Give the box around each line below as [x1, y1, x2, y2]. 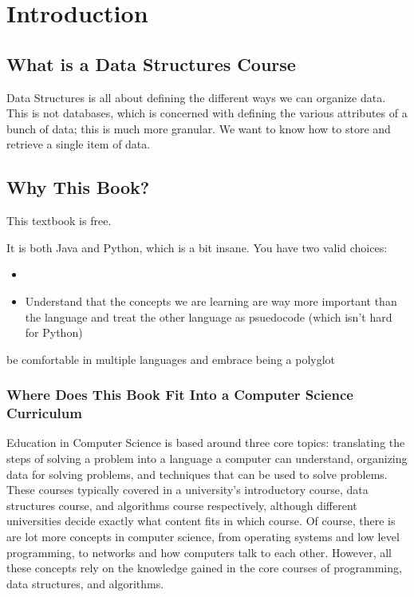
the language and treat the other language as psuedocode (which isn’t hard [25, 308, 392, 325]
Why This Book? [6, 175, 150, 200]
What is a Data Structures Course [6, 51, 296, 76]
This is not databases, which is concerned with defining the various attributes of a [6, 105, 408, 121]
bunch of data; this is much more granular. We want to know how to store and [6, 120, 391, 136]
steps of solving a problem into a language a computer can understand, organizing [6, 450, 408, 467]
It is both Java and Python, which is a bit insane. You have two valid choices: [6, 239, 388, 255]
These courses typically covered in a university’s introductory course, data [6, 481, 369, 498]
